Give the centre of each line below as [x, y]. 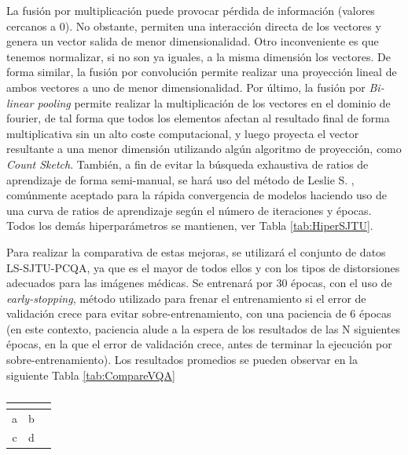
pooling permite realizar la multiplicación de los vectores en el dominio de [214, 102]
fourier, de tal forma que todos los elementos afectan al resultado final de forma [198, 118]
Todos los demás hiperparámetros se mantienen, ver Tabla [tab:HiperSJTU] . [190, 226]
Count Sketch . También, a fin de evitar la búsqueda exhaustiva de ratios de [187, 164]
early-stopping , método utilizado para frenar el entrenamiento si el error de [186, 298]
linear [20, 102]
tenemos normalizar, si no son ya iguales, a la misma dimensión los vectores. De [198, 56]
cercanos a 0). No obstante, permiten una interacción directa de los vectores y [194, 25]
